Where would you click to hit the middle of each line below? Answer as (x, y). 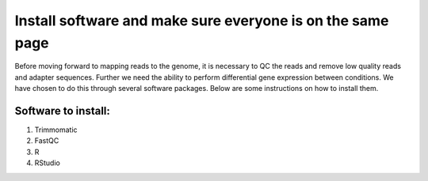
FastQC (47, 141)
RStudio (48, 163)
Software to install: (63, 111)
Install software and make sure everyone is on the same (202, 21)
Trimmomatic (56, 130)
